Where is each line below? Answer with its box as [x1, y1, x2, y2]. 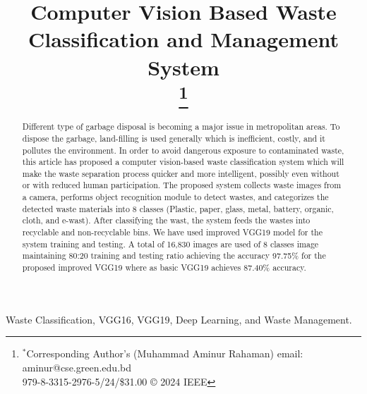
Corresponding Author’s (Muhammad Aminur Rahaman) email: [26, 346, 303, 361]
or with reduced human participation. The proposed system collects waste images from [22, 179, 342, 191]
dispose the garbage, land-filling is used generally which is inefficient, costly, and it [22, 132, 325, 144]
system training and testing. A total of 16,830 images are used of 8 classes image [22, 238, 319, 250]
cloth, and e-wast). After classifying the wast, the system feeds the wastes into [22, 214, 311, 226]
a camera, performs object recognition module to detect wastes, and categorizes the [22, 191, 329, 203]
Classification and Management [28, 25, 339, 54]
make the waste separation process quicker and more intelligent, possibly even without [22, 167, 339, 179]
